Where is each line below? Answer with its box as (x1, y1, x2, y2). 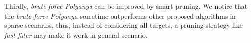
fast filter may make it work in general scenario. (4, 29, 148, 40)
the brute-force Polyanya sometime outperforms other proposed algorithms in (4, 10, 236, 21)
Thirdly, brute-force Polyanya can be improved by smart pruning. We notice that (4, 1, 248, 11)
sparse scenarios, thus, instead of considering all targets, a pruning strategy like (4, 20, 243, 30)
